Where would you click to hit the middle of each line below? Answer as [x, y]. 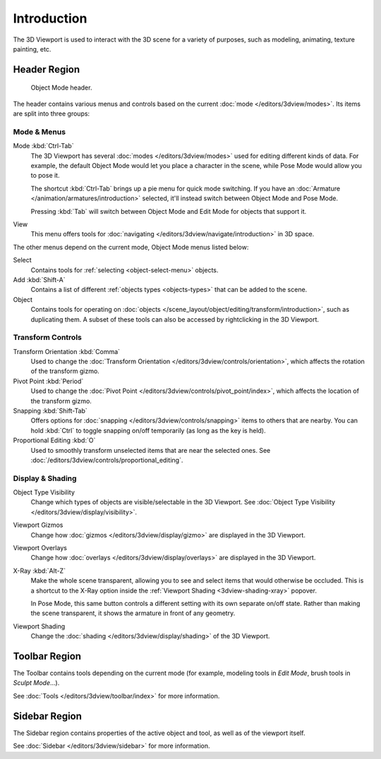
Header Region [47, 69]
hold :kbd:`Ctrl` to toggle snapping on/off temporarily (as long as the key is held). [148, 430]
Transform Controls [48, 337]
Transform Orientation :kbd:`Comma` [66, 351]
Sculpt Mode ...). [36, 683]
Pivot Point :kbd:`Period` [48, 381]
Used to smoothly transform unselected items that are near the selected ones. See [151, 450]
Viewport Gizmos [38, 525]
